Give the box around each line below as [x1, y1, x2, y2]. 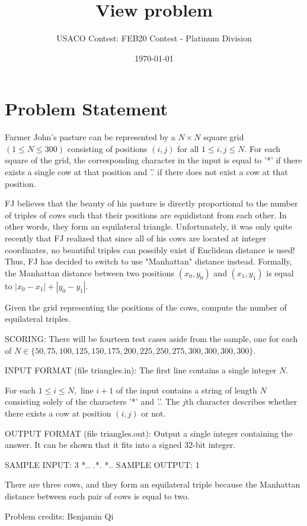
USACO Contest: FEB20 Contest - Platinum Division [56, 32, 252, 44]
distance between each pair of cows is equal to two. [5, 489, 190, 502]
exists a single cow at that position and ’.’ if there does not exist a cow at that [5, 166, 288, 178]
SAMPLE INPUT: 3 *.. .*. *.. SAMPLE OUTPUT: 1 [5, 458, 200, 470]
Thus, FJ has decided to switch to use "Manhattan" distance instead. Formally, [5, 255, 292, 267]
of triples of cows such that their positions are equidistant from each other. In [5, 208, 287, 221]
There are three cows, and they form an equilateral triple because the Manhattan [5, 478, 300, 490]
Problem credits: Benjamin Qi [5, 509, 114, 522]
